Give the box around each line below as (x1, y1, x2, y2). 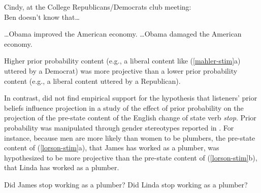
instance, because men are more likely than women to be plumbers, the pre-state (4, 132, 255, 143)
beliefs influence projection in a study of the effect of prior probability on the (4, 102, 244, 113)
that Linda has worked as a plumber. (4, 162, 119, 173)
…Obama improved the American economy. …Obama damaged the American (4, 28, 242, 39)
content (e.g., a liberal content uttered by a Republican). (4, 75, 181, 86)
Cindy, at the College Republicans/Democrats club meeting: (4, 2, 191, 12)
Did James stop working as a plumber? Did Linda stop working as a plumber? (4, 179, 248, 189)
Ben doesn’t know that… (4, 11, 80, 22)
